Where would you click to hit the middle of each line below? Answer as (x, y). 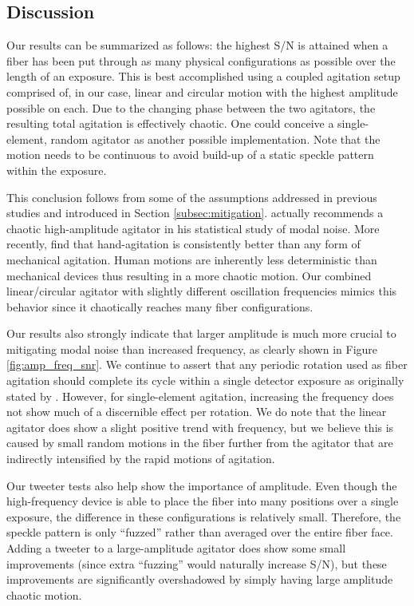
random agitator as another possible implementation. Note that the (215, 139)
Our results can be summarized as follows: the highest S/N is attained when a (197, 45)
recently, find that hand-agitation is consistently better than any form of (183, 244)
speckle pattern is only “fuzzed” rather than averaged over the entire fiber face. (200, 532)
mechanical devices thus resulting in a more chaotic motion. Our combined (189, 275)
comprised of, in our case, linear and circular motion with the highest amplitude (202, 91)
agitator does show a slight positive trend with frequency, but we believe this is (200, 427)
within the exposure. (57, 170)
